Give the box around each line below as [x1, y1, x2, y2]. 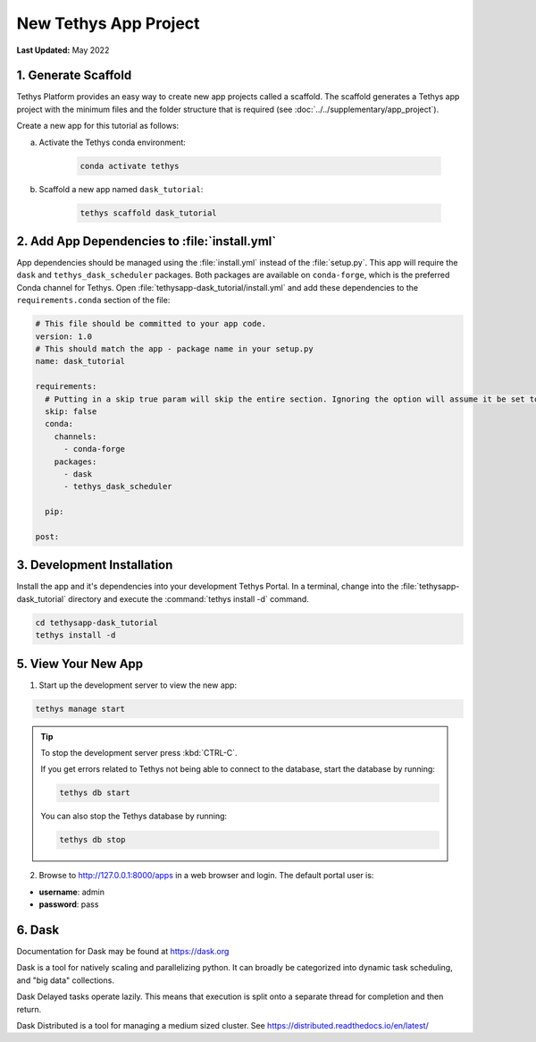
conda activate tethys [80, 161, 180, 171]
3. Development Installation [16, 557, 173, 572]
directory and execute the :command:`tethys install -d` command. [68, 593, 310, 604]
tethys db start [59, 788, 131, 798]
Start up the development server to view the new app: [38, 680, 237, 690]
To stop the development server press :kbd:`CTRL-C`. [40, 748, 238, 758]
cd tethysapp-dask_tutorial [35, 617, 158, 628]
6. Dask [16, 922, 60, 937]
